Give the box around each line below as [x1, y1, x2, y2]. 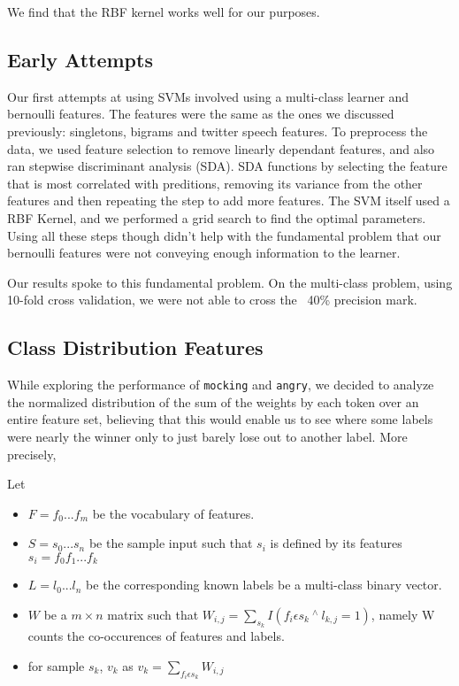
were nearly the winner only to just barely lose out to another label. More [7, 427, 408, 445]
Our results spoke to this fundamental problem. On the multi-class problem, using [7, 273, 453, 291]
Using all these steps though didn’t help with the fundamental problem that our [7, 226, 441, 244]
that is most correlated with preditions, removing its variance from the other [7, 173, 423, 192]
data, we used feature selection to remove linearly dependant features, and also [7, 139, 435, 158]
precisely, [7, 444, 57, 463]
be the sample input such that [88, 534, 253, 552]
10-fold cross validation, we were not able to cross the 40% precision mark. [7, 290, 417, 309]
